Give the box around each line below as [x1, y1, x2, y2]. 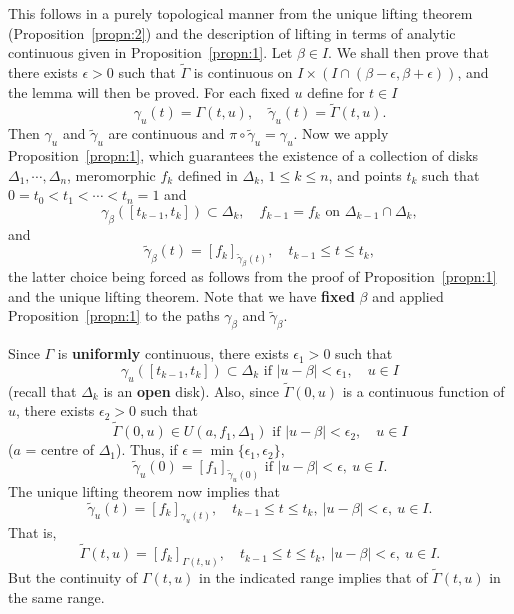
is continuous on [193, 62, 293, 82]
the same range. [8, 586, 105, 607]
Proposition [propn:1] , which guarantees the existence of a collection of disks [8, 145, 479, 165]
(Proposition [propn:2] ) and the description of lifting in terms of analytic [8, 22, 456, 43]
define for [307, 81, 365, 102]
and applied [372, 285, 444, 306]
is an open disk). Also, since [103, 380, 280, 401]
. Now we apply [293, 123, 389, 144]
